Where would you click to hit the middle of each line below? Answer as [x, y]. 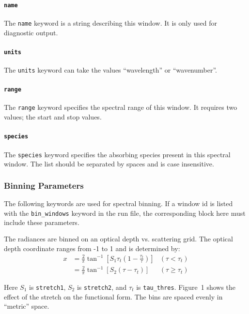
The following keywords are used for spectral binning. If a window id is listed [118, 203]
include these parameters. [42, 222]
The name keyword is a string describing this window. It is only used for [110, 22]
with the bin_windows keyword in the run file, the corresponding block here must [125, 213]
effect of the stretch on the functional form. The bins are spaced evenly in [113, 296]
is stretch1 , [47, 287]
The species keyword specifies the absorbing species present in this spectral [117, 154]
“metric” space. [27, 306]
